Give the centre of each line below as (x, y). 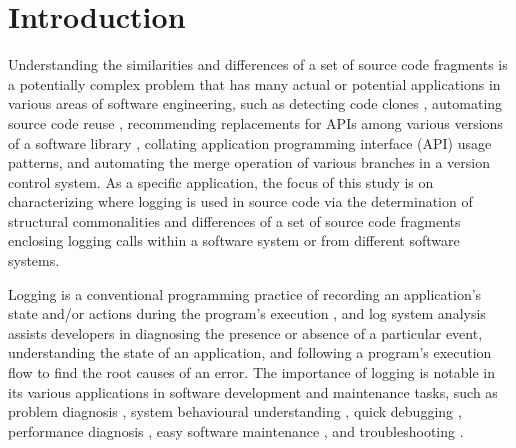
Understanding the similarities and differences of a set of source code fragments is (258, 64)
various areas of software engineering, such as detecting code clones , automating (255, 103)
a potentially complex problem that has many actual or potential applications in (254, 83)
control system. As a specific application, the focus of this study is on (221, 181)
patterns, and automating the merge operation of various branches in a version (249, 162)
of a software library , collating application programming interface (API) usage (250, 142)
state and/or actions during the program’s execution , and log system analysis (247, 313)
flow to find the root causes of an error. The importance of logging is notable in (251, 372)
